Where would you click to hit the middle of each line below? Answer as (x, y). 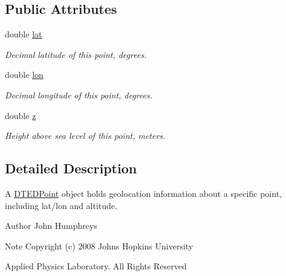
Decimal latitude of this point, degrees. (76, 54)
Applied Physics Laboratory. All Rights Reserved (96, 266)
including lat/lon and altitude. (61, 205)
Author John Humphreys (51, 226)
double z (21, 115)
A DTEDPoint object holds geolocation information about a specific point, (143, 193)
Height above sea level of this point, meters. (85, 136)
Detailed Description (71, 168)
